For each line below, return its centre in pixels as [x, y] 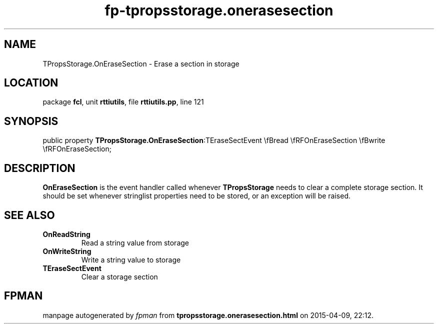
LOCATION [31, 83]
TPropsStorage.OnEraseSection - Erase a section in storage [141, 63]
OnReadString [66, 234]
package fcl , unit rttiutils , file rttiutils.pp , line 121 [123, 102]
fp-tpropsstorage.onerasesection [219, 10]
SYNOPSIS [31, 121]
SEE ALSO [29, 215]
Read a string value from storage [135, 242]
